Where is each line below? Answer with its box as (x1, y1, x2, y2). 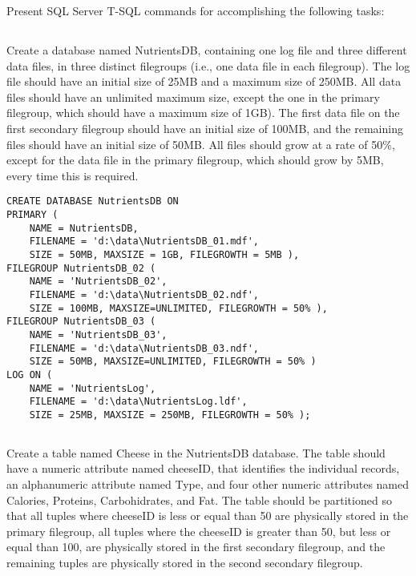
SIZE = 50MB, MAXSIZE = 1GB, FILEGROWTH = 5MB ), (29, 248, 300, 260)
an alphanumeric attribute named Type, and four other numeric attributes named (6, 476, 410, 493)
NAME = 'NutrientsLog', (29, 382, 156, 394)
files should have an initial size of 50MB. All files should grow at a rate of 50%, (6, 135, 395, 152)
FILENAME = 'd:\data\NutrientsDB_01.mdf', (29, 236, 259, 248)
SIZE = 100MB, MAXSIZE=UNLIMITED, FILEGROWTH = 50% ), (29, 302, 328, 314)
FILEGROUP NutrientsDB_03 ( (6, 316, 156, 328)
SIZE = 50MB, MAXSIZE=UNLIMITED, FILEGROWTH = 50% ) (29, 356, 317, 368)
